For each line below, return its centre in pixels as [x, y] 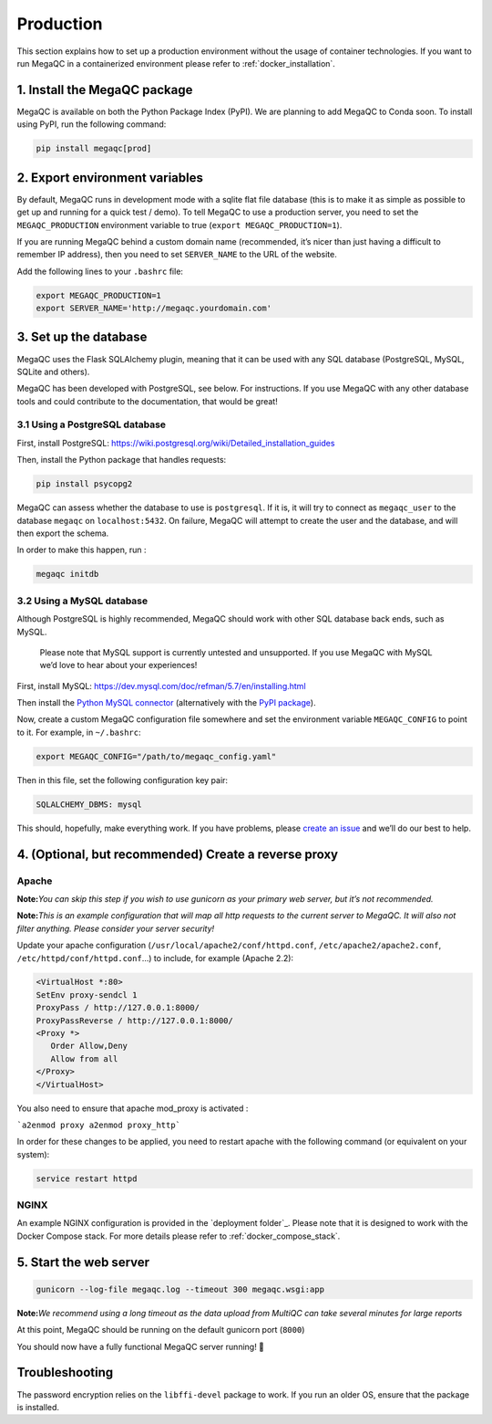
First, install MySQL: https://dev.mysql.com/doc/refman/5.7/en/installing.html [161, 686]
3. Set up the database [82, 337]
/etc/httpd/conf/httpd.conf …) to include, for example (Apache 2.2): [155, 958]
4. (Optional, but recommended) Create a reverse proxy [178, 854]
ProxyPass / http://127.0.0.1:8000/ [118, 1008]
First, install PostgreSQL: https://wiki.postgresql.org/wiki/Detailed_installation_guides [176, 443]
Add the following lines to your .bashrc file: [100, 271]
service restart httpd [87, 1178]
